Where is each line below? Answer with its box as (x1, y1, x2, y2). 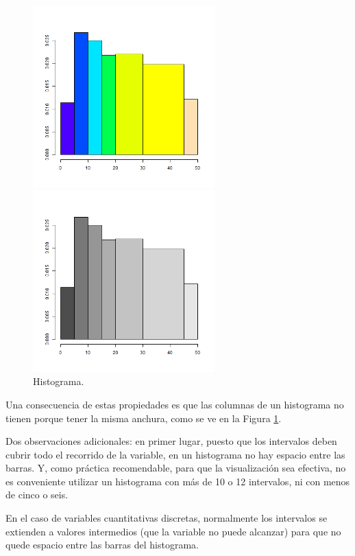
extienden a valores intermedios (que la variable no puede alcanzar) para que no (5, 524, 341, 538)
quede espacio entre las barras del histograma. (5, 537, 199, 552)
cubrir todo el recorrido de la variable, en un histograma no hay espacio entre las (5, 447, 345, 461)
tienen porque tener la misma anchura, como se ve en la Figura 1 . (5, 410, 282, 425)
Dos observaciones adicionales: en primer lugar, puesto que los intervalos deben (5, 434, 337, 448)
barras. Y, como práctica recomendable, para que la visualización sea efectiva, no (5, 461, 346, 475)
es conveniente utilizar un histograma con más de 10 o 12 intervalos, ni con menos (5, 474, 350, 488)
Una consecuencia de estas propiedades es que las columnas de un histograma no (5, 397, 344, 411)
